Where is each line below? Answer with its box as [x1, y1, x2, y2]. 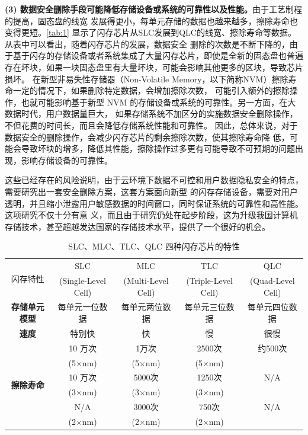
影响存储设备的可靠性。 [21, 153, 113, 166]
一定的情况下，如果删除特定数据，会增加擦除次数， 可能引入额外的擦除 [12, 84, 290, 97]
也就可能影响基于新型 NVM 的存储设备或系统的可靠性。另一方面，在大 [21, 95, 296, 108]
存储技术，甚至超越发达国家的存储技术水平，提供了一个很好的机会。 [5, 220, 270, 232]
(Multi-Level [123, 274, 169, 286]
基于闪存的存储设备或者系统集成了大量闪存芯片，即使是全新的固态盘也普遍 [12, 49, 303, 62]
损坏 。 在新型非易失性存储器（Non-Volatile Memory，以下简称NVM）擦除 [5, 72, 288, 85]
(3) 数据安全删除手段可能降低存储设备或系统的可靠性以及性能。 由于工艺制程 [5, 3, 302, 15]
